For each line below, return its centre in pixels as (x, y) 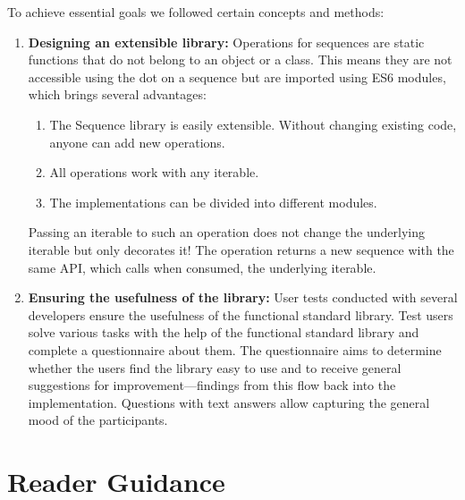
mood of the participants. (98, 420)
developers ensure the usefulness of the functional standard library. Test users (241, 314)
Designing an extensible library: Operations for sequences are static (226, 42)
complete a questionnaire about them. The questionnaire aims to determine (235, 349)
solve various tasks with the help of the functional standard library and (224, 332)
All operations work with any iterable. (154, 172)
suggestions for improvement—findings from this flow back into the (212, 385)
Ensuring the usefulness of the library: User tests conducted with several (243, 297)
